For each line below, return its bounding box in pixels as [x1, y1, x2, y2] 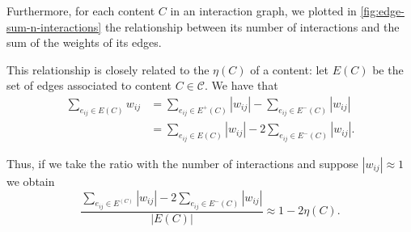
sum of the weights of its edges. [6, 34, 162, 51]
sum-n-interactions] [6, 18, 102, 35]
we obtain [6, 172, 55, 189]
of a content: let [250, 61, 329, 78]
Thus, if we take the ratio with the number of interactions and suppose [6, 154, 358, 171]
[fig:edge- [360, 2, 405, 19]
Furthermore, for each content [6, 2, 155, 19]
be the [372, 61, 404, 78]
